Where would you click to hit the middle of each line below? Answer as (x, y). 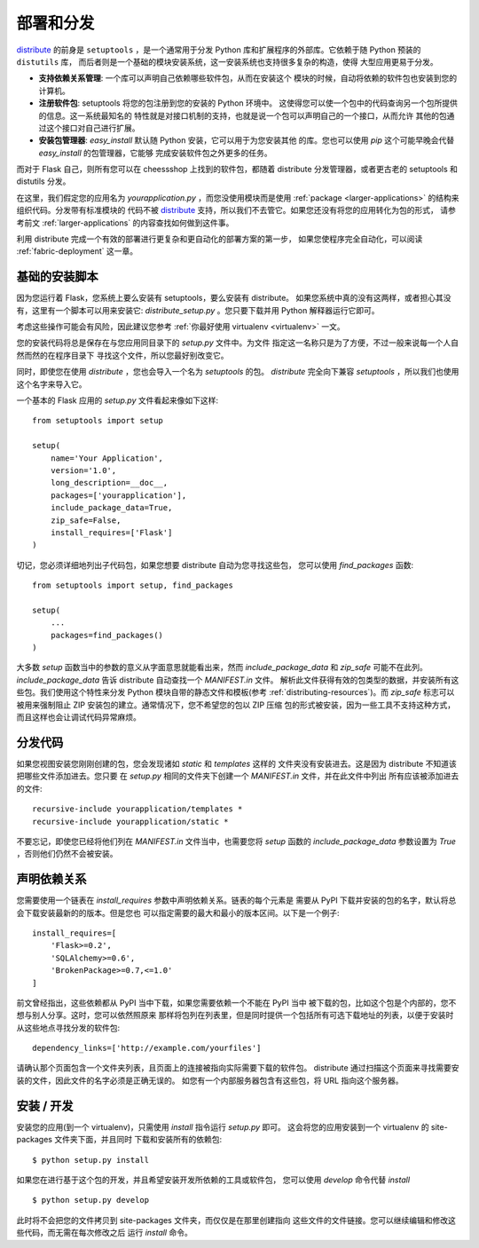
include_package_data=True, (111, 508)
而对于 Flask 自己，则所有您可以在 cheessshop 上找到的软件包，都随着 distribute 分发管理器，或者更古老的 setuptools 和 (237, 170)
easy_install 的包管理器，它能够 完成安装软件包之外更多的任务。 (155, 153)
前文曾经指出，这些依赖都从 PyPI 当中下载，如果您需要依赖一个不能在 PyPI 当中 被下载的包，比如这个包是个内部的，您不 (236, 1002)
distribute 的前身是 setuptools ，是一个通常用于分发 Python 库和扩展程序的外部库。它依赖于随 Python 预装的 (219, 50)
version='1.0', (83, 470)
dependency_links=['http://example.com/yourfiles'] (147, 1048)
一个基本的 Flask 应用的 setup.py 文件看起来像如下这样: (118, 400)
